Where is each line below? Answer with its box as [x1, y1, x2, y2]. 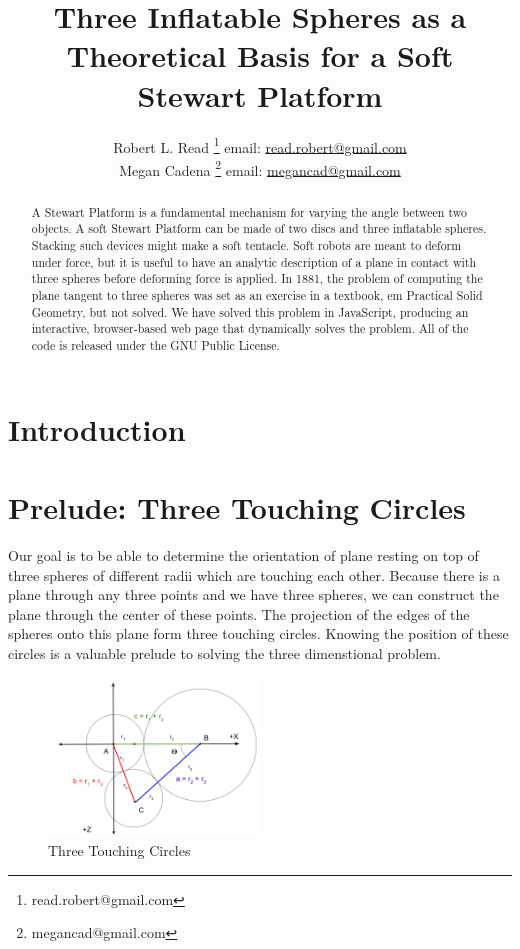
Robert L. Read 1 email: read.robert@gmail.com [113, 133, 407, 157]
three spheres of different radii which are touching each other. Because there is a [8, 564, 500, 585]
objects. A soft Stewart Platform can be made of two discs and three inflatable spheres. [31, 220, 487, 237]
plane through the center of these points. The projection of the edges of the [8, 603, 470, 624]
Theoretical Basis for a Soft [66, 35, 454, 76]
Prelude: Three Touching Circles [8, 487, 466, 528]
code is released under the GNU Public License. [31, 337, 280, 354]
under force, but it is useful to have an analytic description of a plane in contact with [31, 253, 477, 270]
